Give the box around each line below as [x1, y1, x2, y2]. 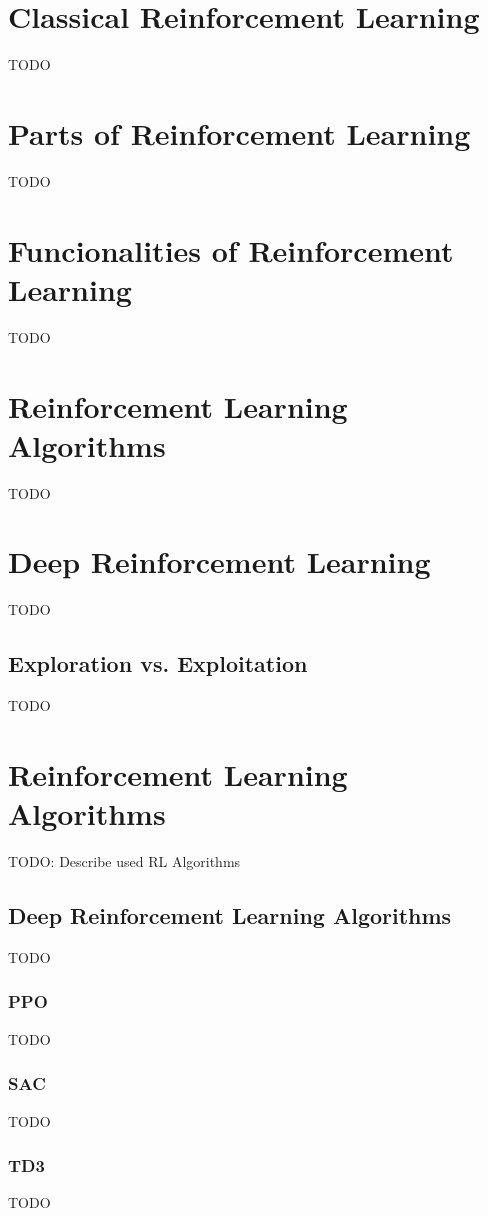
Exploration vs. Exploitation [8, 648, 308, 679]
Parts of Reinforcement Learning [8, 112, 471, 153]
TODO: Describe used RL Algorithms [8, 851, 241, 872]
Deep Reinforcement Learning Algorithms [8, 900, 452, 931]
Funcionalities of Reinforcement [8, 229, 454, 270]
